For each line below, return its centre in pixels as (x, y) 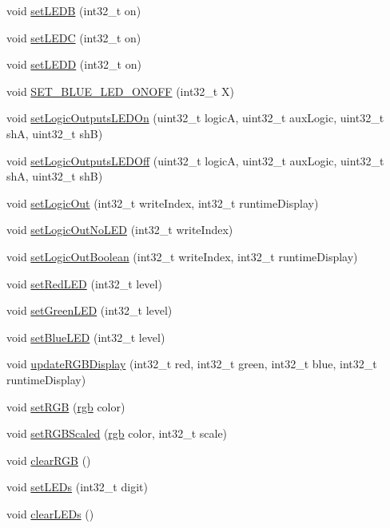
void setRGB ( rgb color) (66, 406)
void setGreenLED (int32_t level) (90, 310)
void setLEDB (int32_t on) (74, 10)
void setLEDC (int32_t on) (74, 37)
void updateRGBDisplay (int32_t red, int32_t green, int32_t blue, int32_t (192, 364)
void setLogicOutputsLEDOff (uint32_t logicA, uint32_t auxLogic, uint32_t (195, 160)
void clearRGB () (49, 460)
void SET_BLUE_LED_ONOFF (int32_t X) (120, 91)
